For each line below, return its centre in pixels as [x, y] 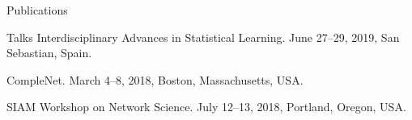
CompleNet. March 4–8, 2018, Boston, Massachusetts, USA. [155, 79]
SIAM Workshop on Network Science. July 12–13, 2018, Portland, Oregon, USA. [206, 107]
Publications [37, 10]
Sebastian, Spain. [49, 53]
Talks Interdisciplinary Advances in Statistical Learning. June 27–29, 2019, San [203, 37]
